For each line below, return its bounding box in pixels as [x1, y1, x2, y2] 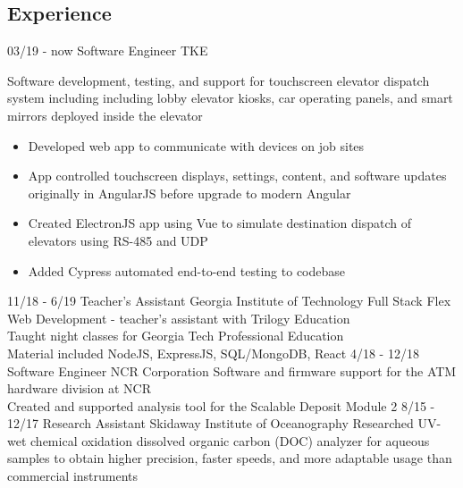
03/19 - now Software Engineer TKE [7, 41, 208, 60]
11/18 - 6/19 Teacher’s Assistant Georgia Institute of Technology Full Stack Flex [7, 291, 451, 310]
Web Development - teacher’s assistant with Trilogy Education [7, 308, 350, 327]
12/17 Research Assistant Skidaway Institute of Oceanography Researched [7, 414, 414, 433]
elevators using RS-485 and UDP [28, 231, 208, 249]
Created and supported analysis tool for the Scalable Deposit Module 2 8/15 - [7, 396, 435, 415]
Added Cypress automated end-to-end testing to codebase [28, 261, 346, 280]
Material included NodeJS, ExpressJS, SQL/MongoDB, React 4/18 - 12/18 [7, 343, 419, 362]
